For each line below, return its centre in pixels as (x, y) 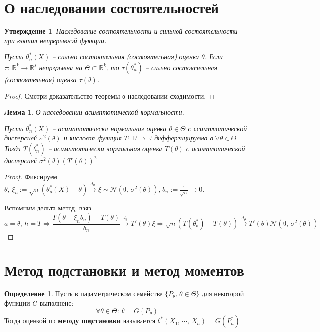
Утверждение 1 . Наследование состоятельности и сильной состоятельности (121, 31)
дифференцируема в (184, 138)
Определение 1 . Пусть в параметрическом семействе (84, 293)
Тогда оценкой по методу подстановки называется (80, 321)
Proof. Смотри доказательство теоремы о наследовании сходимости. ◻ (110, 96)
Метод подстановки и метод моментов (124, 270)
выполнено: (57, 303)
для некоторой (223, 293)
